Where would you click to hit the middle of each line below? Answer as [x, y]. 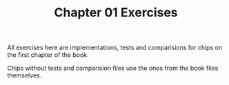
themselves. [24, 75]
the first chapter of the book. [48, 55]
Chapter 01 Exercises [116, 13]
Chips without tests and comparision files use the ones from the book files [113, 68]
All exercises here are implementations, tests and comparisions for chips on [115, 48]
